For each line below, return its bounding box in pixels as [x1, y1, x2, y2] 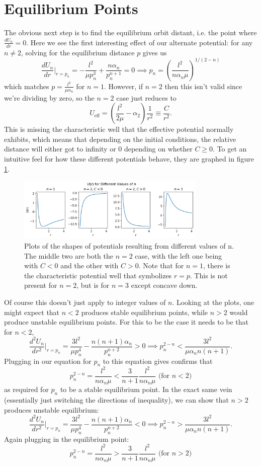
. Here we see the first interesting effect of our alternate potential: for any [26, 37, 253, 47]
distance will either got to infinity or [4, 143, 116, 154]
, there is [203, 260, 230, 271]
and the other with [60, 260, 119, 271]
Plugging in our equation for [4, 355, 92, 366]
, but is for [76, 280, 110, 290]
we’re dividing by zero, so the [4, 92, 95, 103]
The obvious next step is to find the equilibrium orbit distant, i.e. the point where [4, 27, 257, 38]
